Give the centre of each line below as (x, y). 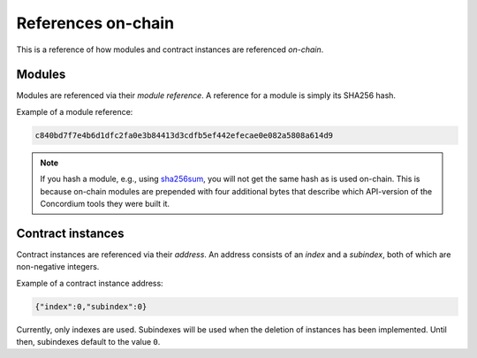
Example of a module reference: (75, 111)
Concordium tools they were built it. (105, 203)
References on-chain (95, 23)
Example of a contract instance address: (90, 283)
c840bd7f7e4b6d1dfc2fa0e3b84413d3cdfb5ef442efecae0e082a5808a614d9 (184, 135)
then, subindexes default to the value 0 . (88, 342)
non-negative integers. (58, 267)
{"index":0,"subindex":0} (91, 306)
